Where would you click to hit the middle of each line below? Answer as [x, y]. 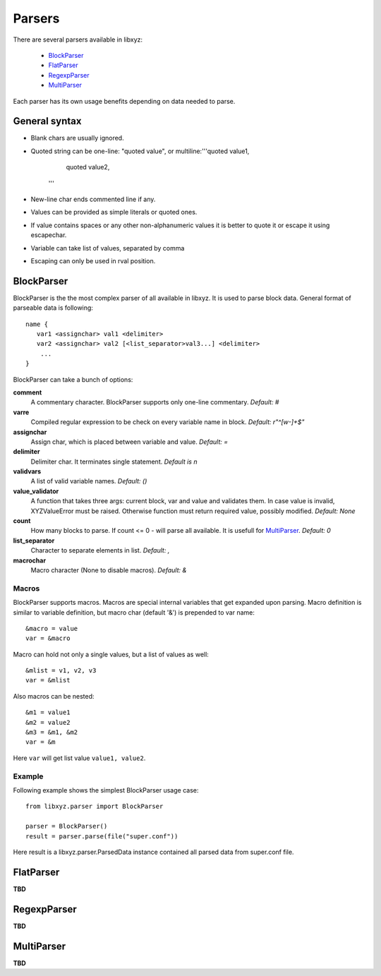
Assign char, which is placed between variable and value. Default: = [129, 442]
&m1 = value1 [48, 712]
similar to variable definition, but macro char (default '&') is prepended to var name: [134, 612]
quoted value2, [88, 167]
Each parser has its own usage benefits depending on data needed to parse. [124, 101]
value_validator [36, 491]
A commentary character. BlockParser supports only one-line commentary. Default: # [155, 402]
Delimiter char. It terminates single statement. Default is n [114, 462]
